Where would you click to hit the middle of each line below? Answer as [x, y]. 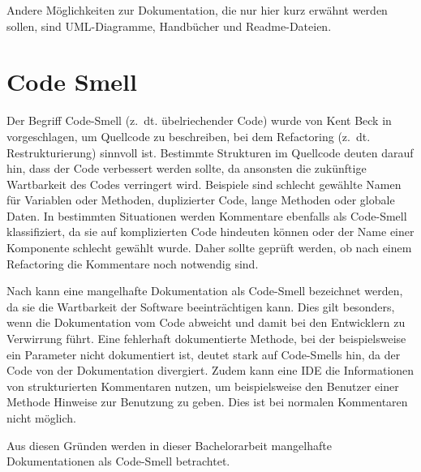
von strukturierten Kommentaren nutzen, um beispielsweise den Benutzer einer [203, 386]
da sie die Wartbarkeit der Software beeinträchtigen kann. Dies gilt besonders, [201, 306]
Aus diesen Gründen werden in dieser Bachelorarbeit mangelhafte [169, 445]
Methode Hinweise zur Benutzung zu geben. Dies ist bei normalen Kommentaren [207, 402]
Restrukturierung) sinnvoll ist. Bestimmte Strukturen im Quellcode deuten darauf [210, 152]
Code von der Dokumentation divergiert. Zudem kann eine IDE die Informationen [210, 370]
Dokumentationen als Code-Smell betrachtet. [118, 461]
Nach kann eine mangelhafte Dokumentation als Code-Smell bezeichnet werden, [205, 291]
